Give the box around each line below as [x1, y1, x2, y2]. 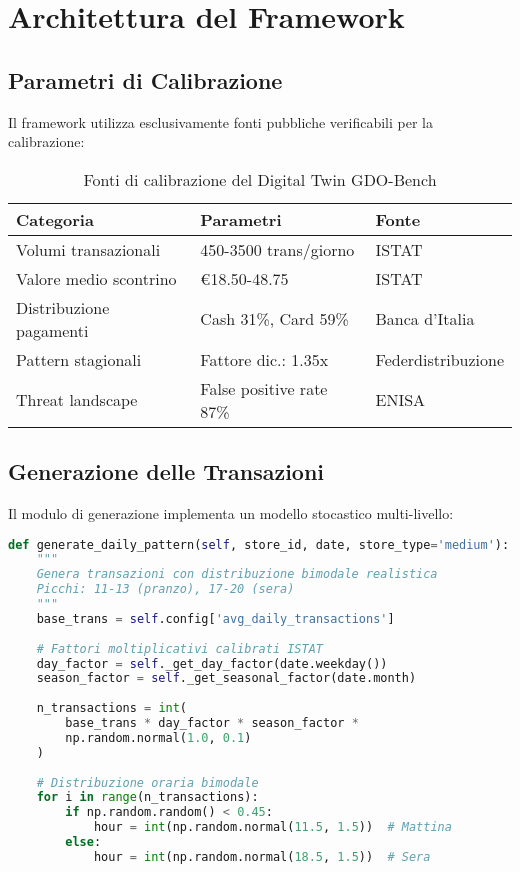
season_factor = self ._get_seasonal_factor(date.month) [36, 671, 417, 686]
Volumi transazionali [16, 237, 161, 261]
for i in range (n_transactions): [36, 790, 259, 805]
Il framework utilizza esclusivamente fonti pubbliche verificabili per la [8, 111, 433, 132]
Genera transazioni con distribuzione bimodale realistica [36, 567, 438, 582]
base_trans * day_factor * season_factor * [65, 716, 359, 731]
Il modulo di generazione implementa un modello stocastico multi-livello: [8, 502, 454, 523]
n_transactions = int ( [36, 701, 188, 716]
